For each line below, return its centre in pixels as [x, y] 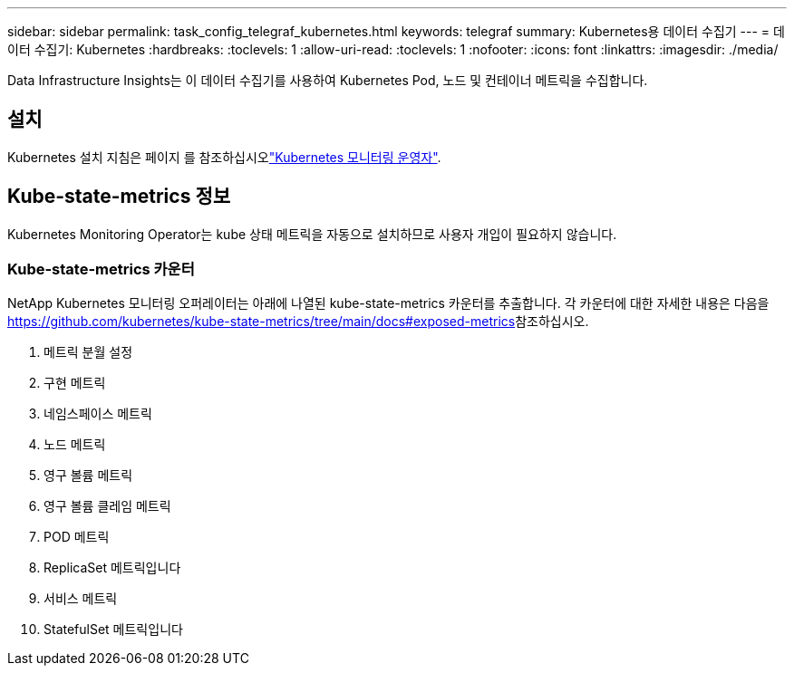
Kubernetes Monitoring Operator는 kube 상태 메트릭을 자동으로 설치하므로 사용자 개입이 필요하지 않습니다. [312, 234]
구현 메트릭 [75, 383]
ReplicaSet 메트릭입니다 [112, 568]
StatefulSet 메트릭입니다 [113, 630]
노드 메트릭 [75, 445]
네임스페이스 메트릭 [98, 414]
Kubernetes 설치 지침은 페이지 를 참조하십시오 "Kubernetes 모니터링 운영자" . [224, 157]
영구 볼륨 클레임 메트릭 [107, 506]
